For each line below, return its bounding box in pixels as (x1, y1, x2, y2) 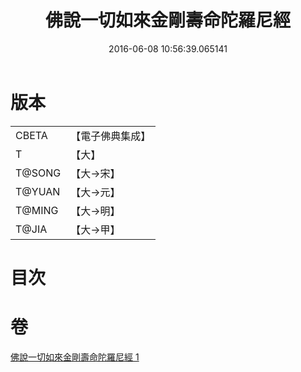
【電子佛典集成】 (70, 129, 152, 143)
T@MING (15, 203, 59, 217)
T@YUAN (15, 184, 61, 198)
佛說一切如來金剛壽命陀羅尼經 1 (10, 351, 140, 363)
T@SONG (15, 166, 62, 180)
